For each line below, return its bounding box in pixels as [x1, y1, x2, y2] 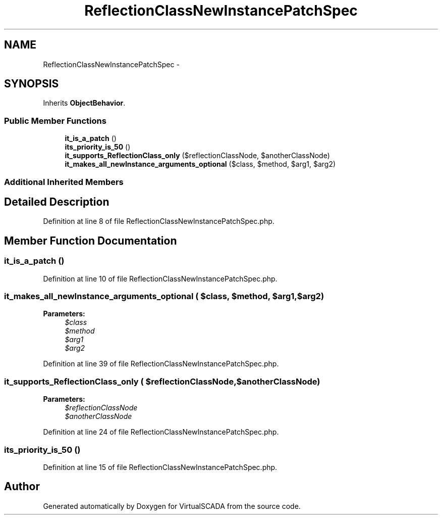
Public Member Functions [4, 115, 106, 126]
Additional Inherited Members [4, 176, 124, 187]
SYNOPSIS [4, 77, 59, 90]
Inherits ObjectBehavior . [43, 99, 126, 108]
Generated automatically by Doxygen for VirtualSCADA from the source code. [43, 501, 301, 510]
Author [4, 480, 40, 493]
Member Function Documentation [4, 234, 177, 247]
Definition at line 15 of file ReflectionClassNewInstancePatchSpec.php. [43, 462, 278, 471]
